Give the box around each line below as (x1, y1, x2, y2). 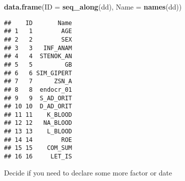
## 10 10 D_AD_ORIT (4, 103, 72, 110)
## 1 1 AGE (4, 28, 72, 35)
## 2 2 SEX (4, 36, 72, 43)
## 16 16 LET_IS (4, 153, 72, 160)
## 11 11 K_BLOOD (4, 111, 72, 118)
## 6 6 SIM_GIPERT (4, 69, 72, 77)
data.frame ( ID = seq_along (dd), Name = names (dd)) (4, 2, 182, 12)
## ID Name (4, 19, 72, 27)
